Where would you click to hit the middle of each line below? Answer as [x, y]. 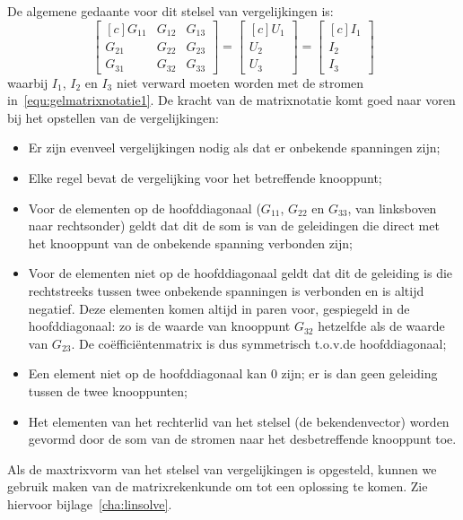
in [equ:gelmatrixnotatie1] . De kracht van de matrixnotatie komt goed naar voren [231, 100]
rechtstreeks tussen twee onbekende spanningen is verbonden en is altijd [226, 290]
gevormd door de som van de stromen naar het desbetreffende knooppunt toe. [242, 439]
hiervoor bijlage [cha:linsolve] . [90, 503]
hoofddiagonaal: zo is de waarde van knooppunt [159, 326]
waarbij [28, 82]
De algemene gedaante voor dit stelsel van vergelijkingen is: [170, 11]
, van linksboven [392, 208]
